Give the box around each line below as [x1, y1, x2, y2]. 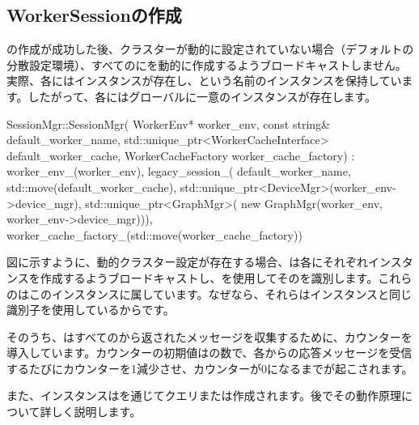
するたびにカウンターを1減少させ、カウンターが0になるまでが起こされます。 [6, 359, 413, 376]
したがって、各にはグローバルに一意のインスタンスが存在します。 [28, 87, 377, 104]
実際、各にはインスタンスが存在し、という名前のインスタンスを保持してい [6, 72, 402, 89]
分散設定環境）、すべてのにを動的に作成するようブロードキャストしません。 [6, 56, 407, 73]
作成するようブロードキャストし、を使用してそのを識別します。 [40, 269, 379, 286]
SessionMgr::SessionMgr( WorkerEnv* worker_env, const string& [6, 115, 330, 132]
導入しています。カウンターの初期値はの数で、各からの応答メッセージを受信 [6, 344, 413, 361]
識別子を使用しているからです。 [6, 301, 175, 318]
